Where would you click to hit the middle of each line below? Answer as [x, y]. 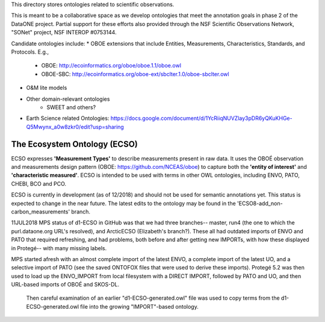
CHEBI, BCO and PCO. [39, 183]
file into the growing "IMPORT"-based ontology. [139, 306]
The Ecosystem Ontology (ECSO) [74, 144]
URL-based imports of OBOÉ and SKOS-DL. [65, 285]
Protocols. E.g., [30, 52]
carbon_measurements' [41, 212]
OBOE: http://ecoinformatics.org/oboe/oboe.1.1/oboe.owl [111, 66]
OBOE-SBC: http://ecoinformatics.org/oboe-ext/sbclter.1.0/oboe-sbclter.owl [135, 74]
